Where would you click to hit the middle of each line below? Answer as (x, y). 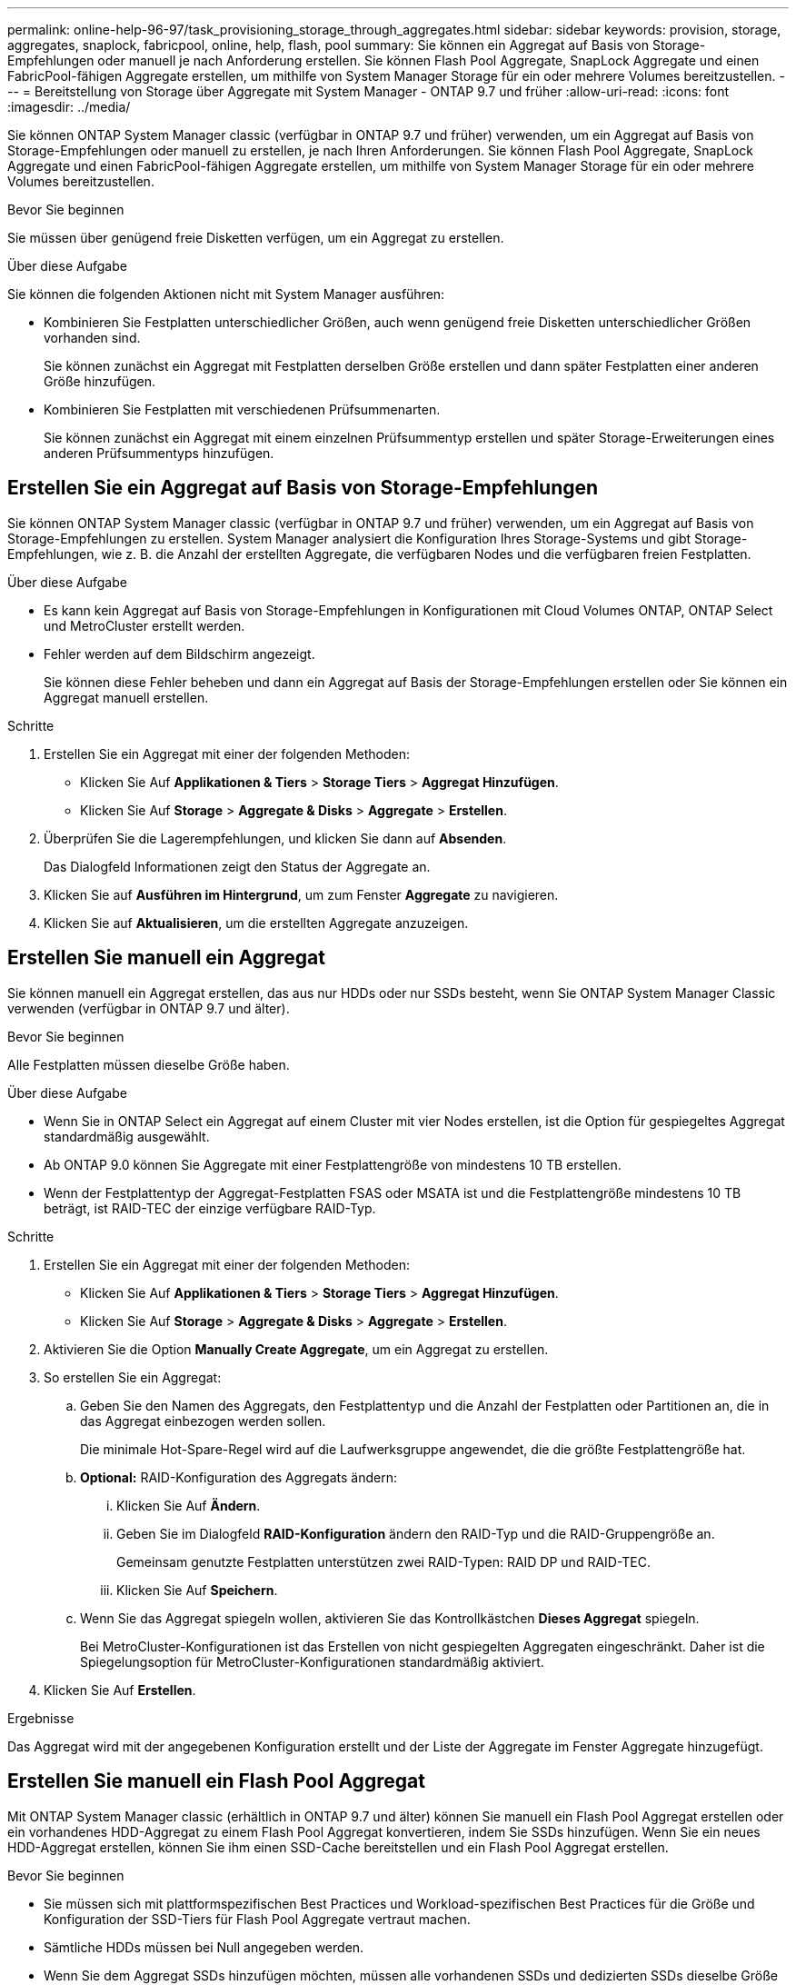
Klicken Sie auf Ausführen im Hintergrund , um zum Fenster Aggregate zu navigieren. (301, 894)
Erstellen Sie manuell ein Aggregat (166, 958)
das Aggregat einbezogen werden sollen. (203, 1421)
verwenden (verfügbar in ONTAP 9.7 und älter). (149, 1008)
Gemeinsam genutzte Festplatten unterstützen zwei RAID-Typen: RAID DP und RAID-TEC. (384, 1561)
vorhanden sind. (92, 338)
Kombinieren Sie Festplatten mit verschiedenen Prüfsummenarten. (242, 409)
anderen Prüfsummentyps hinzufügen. (159, 453)
